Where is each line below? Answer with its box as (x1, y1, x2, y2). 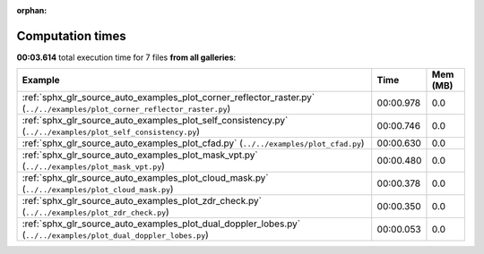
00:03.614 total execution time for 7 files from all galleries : (16, 52, 237, 63)
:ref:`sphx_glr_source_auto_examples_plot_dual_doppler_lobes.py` (22, 217, 300, 230)
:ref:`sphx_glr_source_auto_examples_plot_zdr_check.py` (22, 195, 262, 207)
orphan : (16, 5, 48, 15)
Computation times (16, 28, 126, 44)
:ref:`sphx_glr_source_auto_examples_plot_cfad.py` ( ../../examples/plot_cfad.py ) (22, 137, 365, 149)
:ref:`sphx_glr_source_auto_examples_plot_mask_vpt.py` (22, 148, 259, 161)
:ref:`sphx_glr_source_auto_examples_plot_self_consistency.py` (22, 114, 289, 127)
